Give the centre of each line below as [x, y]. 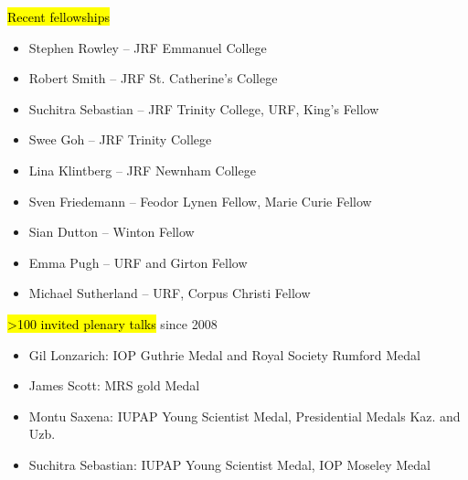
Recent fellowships [58, 16]
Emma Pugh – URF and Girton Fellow [138, 262]
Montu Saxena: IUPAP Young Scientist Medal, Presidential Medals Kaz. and [245, 416]
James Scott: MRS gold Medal [114, 385]
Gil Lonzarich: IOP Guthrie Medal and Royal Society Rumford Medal [224, 354]
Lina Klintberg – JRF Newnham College [142, 170]
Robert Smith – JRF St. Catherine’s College [153, 78]
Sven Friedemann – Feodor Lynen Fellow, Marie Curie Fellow [200, 201]
